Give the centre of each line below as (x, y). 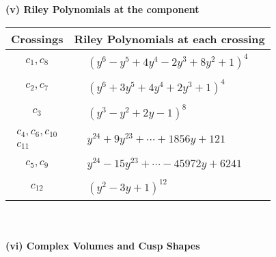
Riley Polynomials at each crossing (169, 38)
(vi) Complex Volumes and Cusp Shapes (103, 245)
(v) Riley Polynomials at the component (102, 9)
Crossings (37, 38)
